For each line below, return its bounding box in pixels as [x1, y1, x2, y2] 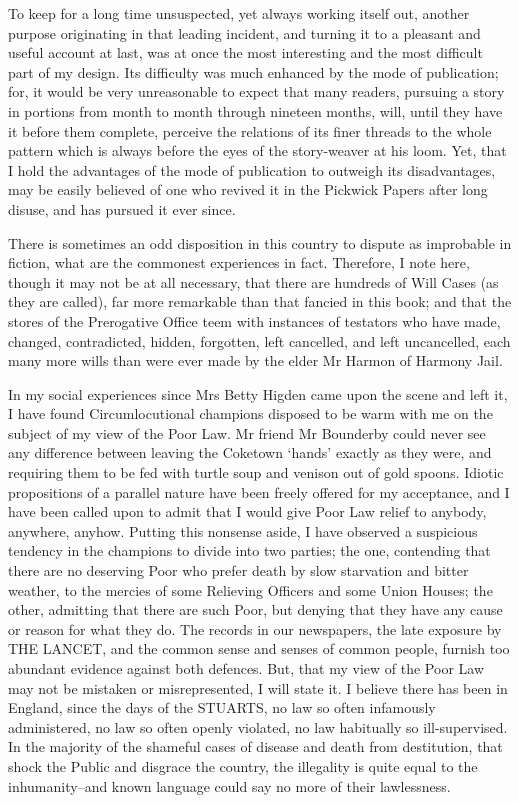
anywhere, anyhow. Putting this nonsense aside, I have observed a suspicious [8, 520, 478, 541]
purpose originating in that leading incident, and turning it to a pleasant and [8, 22, 481, 43]
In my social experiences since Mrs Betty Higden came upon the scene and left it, [8, 383, 508, 404]
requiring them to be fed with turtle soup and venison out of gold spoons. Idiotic [8, 462, 504, 483]
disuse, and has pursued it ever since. [8, 198, 236, 219]
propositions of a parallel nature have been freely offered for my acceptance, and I [8, 481, 510, 502]
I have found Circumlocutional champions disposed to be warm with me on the [8, 403, 493, 424]
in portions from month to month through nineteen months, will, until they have [8, 100, 503, 121]
